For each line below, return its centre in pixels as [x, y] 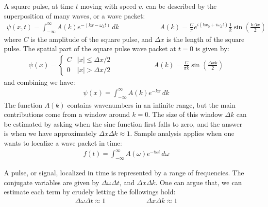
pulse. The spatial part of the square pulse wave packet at [90, 48]
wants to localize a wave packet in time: [63, 143]
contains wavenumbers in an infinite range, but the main [151, 104]
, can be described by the [179, 6]
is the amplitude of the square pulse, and [92, 39]
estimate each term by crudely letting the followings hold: [90, 192]
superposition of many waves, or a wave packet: [75, 15]
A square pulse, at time [39, 6]
